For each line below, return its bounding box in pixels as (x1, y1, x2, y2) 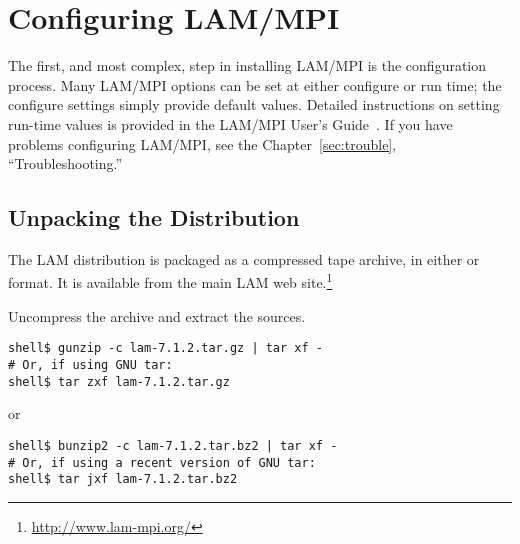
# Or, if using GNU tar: (8, 357, 173, 372)
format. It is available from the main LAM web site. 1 (8, 269, 333, 293)
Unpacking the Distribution (8, 202, 300, 233)
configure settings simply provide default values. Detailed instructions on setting (8, 94, 500, 115)
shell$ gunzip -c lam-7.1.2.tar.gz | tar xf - (8, 341, 323, 356)
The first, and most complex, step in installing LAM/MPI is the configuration (8, 55, 487, 76)
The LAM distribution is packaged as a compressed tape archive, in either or (8, 248, 480, 269)
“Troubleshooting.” (8, 153, 123, 174)
